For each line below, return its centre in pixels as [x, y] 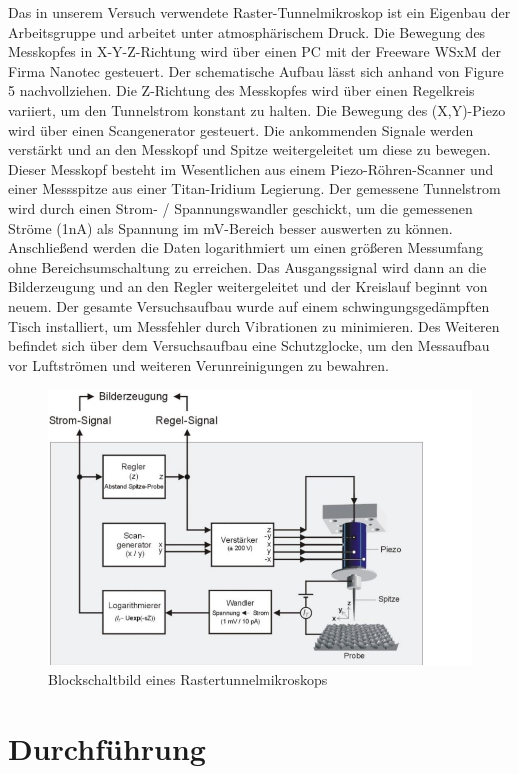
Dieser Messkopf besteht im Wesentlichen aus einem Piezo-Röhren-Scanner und [251, 168]
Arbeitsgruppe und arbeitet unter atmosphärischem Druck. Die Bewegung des [247, 31]
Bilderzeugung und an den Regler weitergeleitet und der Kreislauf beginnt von [248, 286]
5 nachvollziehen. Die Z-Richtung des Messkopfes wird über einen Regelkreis [241, 90]
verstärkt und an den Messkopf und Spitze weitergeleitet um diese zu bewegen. [249, 149]
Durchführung [107, 747]
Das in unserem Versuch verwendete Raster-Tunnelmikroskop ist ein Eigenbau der [259, 12]
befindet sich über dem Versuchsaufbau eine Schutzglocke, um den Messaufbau [249, 345]
